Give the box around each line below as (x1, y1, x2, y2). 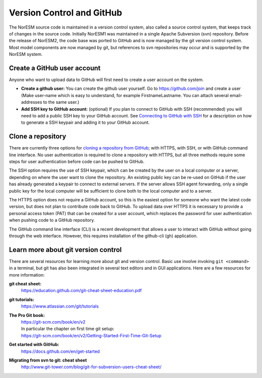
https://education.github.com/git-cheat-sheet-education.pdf (21, 288, 142, 294)
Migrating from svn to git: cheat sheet (9, 357, 87, 363)
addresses (21, 99, 42, 105)
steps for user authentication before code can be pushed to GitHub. (9, 159, 145, 164)
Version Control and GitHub (9, 7, 122, 18)
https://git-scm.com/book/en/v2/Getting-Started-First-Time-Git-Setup (21, 332, 162, 338)
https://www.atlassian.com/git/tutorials (21, 303, 99, 309)
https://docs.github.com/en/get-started (21, 348, 100, 354)
